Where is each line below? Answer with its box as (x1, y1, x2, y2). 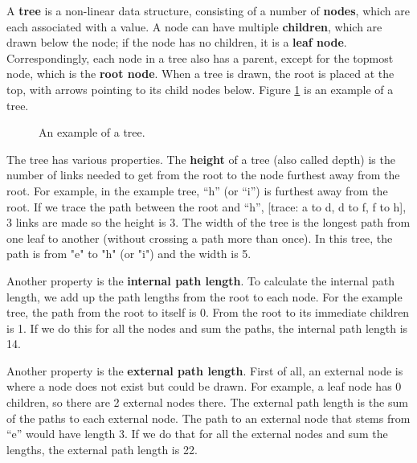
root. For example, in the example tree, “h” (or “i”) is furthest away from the (6, 182, 388, 199)
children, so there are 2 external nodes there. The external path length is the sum (6, 394, 408, 411)
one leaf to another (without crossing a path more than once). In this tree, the (6, 229, 393, 246)
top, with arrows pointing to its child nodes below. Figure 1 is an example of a (6, 80, 394, 97)
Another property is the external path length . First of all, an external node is (6, 362, 403, 379)
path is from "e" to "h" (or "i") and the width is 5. (6, 245, 251, 262)
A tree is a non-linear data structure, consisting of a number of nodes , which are (6, 2, 410, 18)
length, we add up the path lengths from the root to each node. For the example (6, 288, 403, 305)
